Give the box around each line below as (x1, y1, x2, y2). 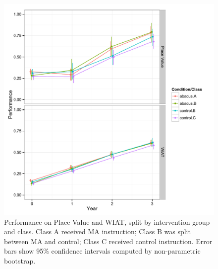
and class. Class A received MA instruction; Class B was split (4, 226, 191, 237)
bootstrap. (4, 255, 36, 266)
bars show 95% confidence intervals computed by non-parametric (4, 246, 201, 256)
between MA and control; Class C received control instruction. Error (4, 236, 213, 246)
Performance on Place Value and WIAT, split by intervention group (4, 216, 210, 227)
